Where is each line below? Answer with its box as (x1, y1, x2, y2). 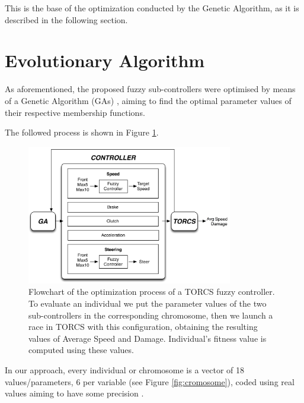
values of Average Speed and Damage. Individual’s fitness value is (28, 332, 267, 344)
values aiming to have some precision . (5, 387, 144, 399)
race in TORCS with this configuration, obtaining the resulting (28, 320, 258, 333)
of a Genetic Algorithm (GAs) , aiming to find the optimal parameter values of (5, 94, 292, 106)
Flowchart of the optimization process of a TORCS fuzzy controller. (28, 285, 275, 298)
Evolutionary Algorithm (5, 48, 205, 73)
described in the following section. (5, 13, 128, 26)
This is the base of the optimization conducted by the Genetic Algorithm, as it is (5, 2, 299, 14)
